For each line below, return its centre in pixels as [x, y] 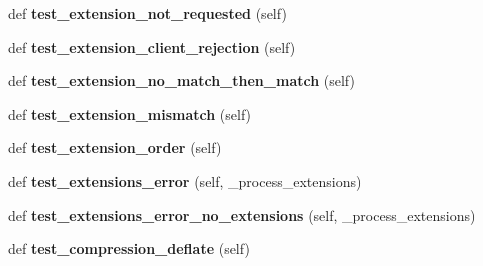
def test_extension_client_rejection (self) [152, 46]
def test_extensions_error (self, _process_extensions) [185, 180]
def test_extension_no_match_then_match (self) [181, 80]
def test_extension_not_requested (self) [147, 13]
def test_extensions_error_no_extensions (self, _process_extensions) [242, 214]
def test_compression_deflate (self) [129, 248]
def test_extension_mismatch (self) [130, 113]
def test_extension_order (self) [115, 147]
